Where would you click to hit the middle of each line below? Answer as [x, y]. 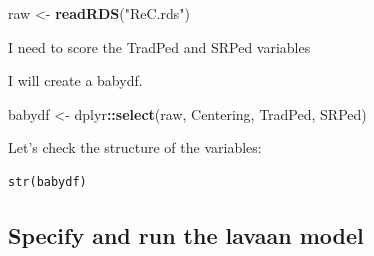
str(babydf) [47, 181]
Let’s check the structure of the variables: [135, 147]
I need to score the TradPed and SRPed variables [159, 46]
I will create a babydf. [75, 80]
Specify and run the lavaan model [186, 234]
